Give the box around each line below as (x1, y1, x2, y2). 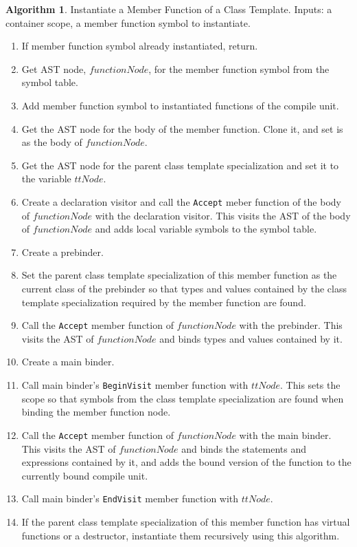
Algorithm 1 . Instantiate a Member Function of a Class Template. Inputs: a (5, 2, 332, 16)
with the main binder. (239, 427, 332, 442)
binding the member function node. (21, 405, 171, 419)
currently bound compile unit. (21, 468, 148, 482)
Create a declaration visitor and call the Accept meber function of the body (21, 194, 341, 208)
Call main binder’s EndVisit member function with (21, 491, 239, 506)
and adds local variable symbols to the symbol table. (95, 222, 317, 236)
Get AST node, (21, 61, 87, 76)
